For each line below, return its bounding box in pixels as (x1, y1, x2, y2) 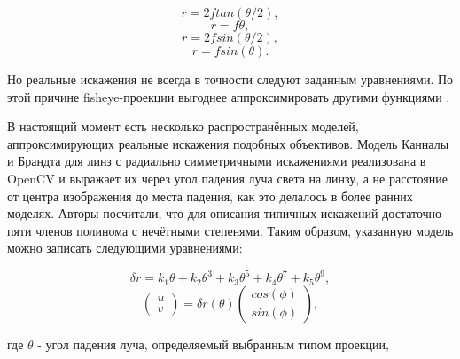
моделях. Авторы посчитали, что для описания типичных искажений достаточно (7, 204, 442, 222)
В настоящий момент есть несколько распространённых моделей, (7, 117, 359, 136)
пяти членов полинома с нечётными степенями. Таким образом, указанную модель (7, 221, 454, 239)
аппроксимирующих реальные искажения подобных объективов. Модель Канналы (7, 134, 449, 152)
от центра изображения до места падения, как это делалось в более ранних (7, 186, 413, 205)
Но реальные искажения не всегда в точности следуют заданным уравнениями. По (7, 70, 454, 88)
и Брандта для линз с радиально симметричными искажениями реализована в (7, 152, 426, 170)
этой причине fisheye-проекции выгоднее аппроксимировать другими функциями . (7, 87, 450, 105)
